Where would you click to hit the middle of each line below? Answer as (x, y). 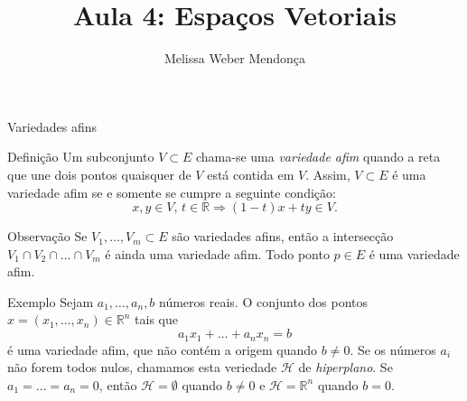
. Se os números (393, 349)
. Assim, (328, 174)
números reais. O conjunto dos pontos (264, 301)
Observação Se (47, 236)
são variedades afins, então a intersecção (283, 236)
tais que (157, 319)
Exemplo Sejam (51, 301)
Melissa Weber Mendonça (235, 58)
